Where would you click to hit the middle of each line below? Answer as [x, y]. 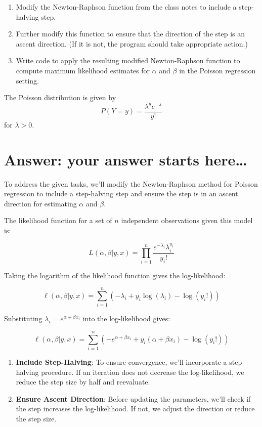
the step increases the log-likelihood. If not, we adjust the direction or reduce [135, 409]
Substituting [23, 318]
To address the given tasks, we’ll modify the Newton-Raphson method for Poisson [131, 183]
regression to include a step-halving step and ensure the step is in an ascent [121, 194]
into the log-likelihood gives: [126, 318]
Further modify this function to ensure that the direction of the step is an [130, 34]
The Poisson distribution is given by [60, 97]
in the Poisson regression [217, 70]
